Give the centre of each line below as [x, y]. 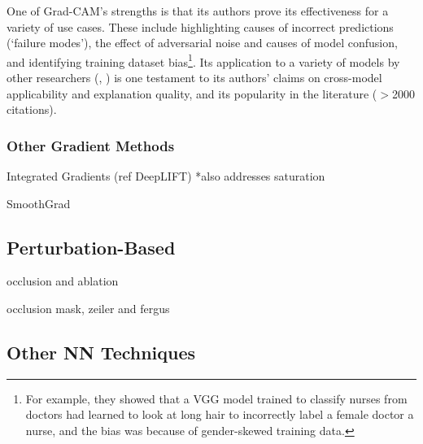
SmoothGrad [39, 203]
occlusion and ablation [63, 281]
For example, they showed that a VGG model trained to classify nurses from [216, 398]
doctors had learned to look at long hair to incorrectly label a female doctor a [220, 414]
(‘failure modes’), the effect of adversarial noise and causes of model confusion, [202, 43]
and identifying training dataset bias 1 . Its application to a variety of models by [203, 60]
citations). [32, 109]
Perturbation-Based [91, 247]
